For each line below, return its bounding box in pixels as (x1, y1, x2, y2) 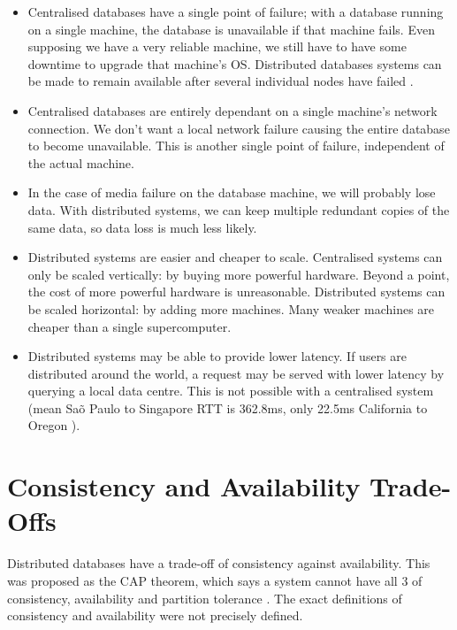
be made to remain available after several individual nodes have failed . (27, 72, 414, 90)
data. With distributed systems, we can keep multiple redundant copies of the (27, 200, 450, 219)
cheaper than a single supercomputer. (27, 317, 232, 335)
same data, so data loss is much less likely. (27, 218, 257, 236)
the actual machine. (27, 153, 134, 172)
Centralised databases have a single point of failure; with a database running (27, 3, 444, 20)
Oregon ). (27, 416, 80, 434)
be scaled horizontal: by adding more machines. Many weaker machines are (27, 299, 435, 318)
